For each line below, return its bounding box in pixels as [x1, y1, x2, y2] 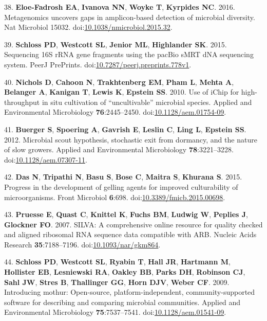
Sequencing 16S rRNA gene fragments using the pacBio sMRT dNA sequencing [4, 49, 254, 60]
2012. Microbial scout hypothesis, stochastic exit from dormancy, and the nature [4, 134, 257, 145]
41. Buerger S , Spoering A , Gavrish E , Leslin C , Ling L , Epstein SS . [4, 123, 246, 134]
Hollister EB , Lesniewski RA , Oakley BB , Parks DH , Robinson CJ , [4, 266, 245, 277]
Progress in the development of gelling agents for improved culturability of [4, 181, 238, 192]
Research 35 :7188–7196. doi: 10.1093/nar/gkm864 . [4, 239, 161, 249]
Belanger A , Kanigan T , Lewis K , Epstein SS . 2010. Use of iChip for [4, 86, 239, 97]
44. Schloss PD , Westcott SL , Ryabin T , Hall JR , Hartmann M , [4, 256, 231, 267]
